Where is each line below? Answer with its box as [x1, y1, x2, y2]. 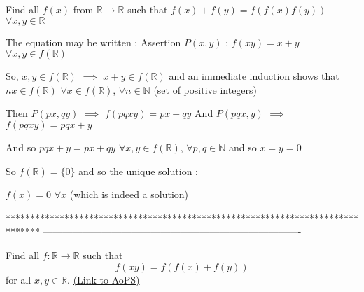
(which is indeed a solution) [69, 187, 189, 202]
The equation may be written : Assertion [6, 34, 181, 49]
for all [6, 272, 31, 286]
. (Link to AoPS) [67, 272, 140, 286]
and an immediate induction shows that [169, 69, 339, 83]
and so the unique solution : [78, 163, 198, 178]
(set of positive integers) [153, 82, 258, 97]
